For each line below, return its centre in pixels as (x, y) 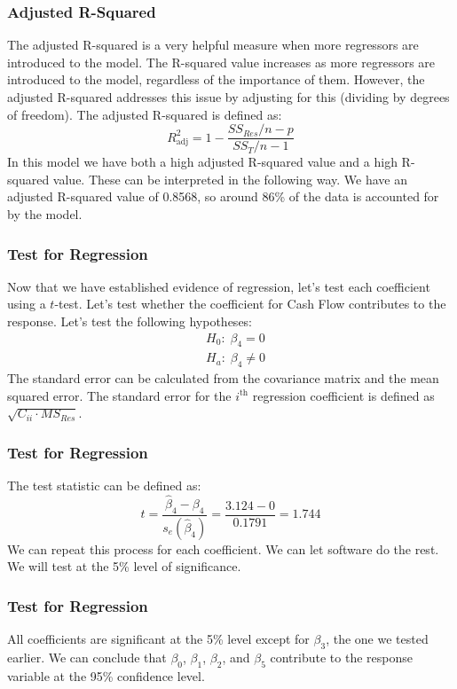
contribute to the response (341, 657)
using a (27, 304)
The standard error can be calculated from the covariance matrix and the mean (223, 378)
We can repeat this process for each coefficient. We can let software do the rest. (223, 548)
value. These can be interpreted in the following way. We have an (230, 179)
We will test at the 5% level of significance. (124, 566)
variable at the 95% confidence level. (106, 675)
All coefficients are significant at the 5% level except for (158, 639)
